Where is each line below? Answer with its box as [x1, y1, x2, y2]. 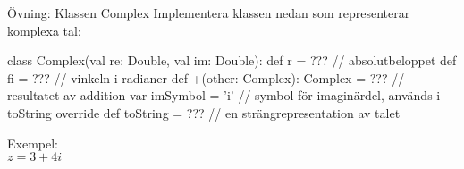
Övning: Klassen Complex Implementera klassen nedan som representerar [7, 4, 410, 21]
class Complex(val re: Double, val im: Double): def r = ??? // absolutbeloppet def [7, 51, 457, 70]
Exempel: [7, 133, 58, 152]
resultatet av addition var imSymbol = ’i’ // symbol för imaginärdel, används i [7, 86, 441, 105]
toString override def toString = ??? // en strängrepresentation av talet [7, 103, 401, 122]
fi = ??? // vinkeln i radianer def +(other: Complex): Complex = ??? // [7, 68, 405, 87]
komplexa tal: [7, 21, 81, 39]
